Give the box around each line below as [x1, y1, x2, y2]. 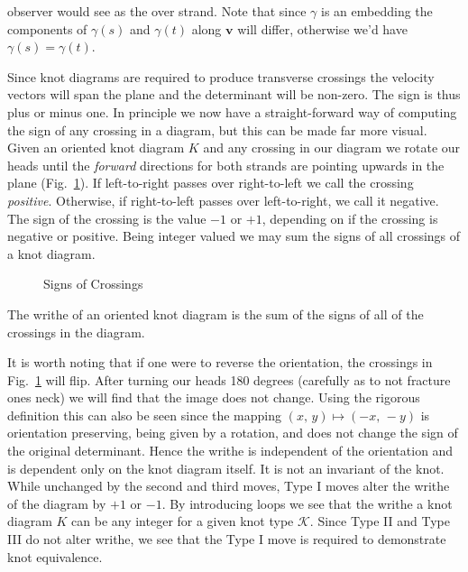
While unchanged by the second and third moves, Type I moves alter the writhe [7, 476, 450, 495]
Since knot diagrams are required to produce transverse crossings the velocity [7, 67, 435, 86]
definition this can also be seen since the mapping [7, 405, 282, 424]
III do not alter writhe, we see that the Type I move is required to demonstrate [7, 530, 446, 549]
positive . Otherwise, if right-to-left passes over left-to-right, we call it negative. [7, 190, 439, 209]
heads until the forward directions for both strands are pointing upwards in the [7, 155, 445, 174]
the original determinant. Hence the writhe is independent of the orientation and [7, 441, 454, 460]
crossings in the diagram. [7, 322, 145, 341]
